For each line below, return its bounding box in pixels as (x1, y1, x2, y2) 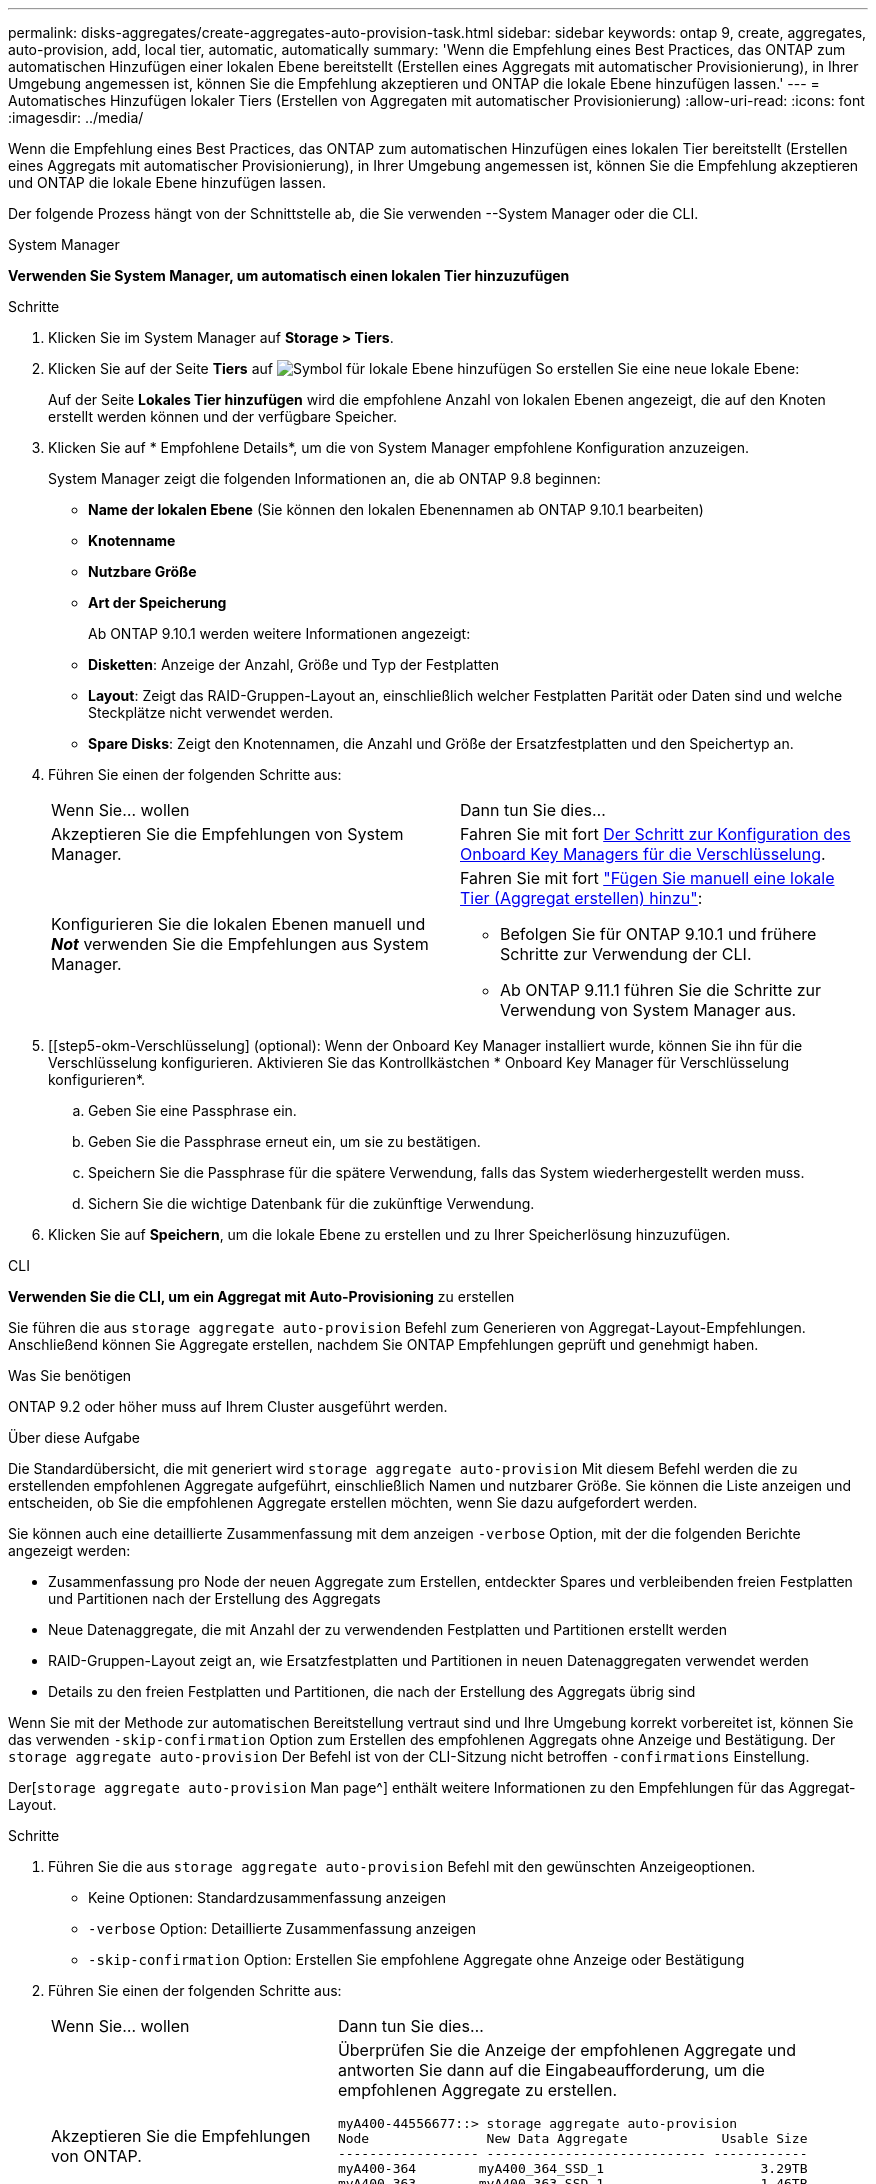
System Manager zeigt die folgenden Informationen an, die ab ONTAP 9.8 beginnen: (48, 470, 601, 487)
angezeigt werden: (8, 1542, 131, 1559)
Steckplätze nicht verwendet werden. (88, 704, 334, 721)
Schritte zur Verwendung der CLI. (500, 944, 752, 964)
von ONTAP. (51, 2145, 142, 2166)
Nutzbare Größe (88, 563, 197, 580)
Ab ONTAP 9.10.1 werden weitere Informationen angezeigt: (88, 625, 471, 642)
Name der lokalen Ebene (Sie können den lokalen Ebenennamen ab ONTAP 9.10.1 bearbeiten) (88, 501, 704, 518)
